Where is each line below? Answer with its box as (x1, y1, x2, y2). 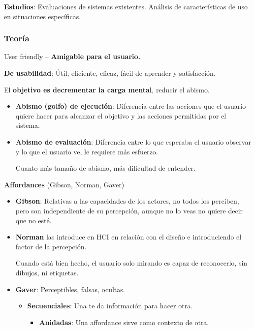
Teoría (4, 32, 30, 44)
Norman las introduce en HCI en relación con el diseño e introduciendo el (15, 232, 242, 242)
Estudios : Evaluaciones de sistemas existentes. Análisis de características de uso (4, 1, 248, 11)
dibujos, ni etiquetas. (15, 267, 79, 277)
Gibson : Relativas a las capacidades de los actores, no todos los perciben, (15, 196, 239, 206)
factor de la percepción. (15, 241, 87, 251)
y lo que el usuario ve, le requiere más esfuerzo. (15, 146, 158, 156)
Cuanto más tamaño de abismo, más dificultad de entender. (15, 163, 195, 173)
